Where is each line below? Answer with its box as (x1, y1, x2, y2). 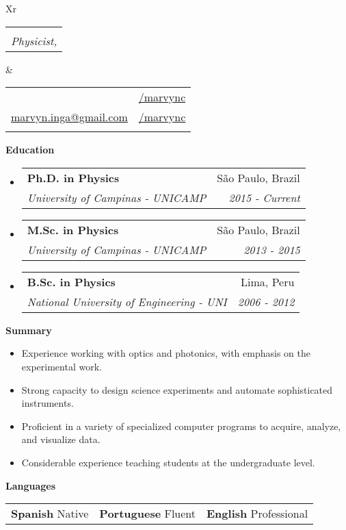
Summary (5, 323, 52, 337)
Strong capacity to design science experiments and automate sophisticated (21, 382, 333, 396)
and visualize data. (21, 432, 101, 446)
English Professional (207, 505, 308, 522)
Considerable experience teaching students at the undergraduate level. (21, 455, 315, 469)
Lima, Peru (241, 273, 295, 290)
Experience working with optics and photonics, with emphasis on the (21, 346, 310, 360)
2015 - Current (228, 189, 300, 205)
